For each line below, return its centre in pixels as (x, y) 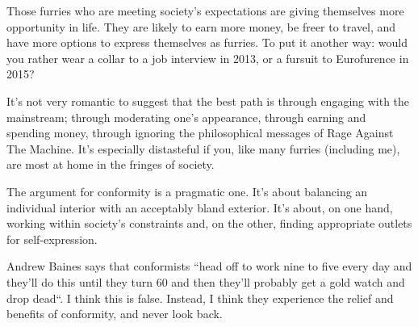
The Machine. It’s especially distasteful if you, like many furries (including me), (203, 148)
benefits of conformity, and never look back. (115, 314)
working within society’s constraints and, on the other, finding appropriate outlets (209, 223)
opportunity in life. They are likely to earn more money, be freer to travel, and (201, 26)
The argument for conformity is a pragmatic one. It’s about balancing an (187, 191)
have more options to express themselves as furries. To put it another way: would (207, 42)
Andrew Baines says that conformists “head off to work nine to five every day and (209, 266)
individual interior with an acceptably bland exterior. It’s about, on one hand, (200, 207)
